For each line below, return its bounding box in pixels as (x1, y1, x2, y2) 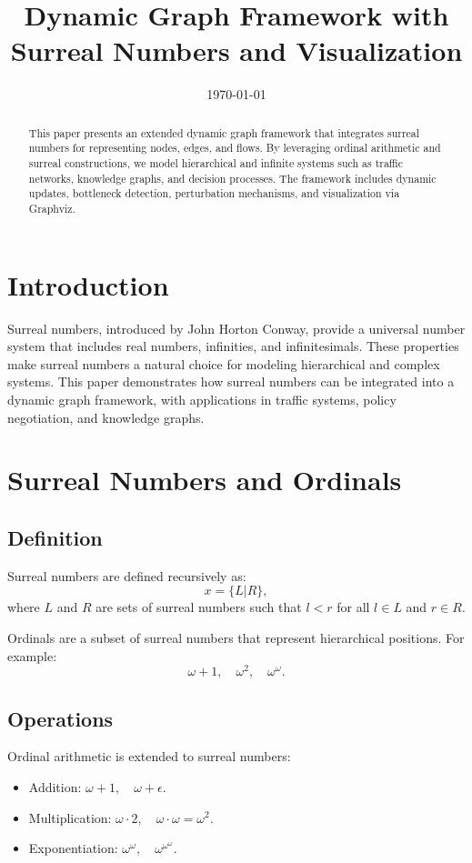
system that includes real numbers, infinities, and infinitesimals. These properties (7, 336, 459, 356)
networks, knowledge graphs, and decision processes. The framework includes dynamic (28, 170, 437, 186)
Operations (7, 704, 114, 732)
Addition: (28, 777, 82, 796)
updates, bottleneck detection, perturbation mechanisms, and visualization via (28, 186, 400, 201)
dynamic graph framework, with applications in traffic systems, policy (7, 389, 397, 408)
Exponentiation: (28, 838, 118, 858)
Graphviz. (28, 200, 75, 216)
